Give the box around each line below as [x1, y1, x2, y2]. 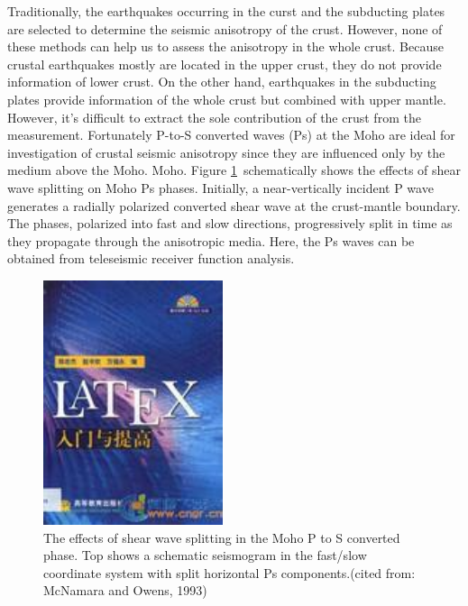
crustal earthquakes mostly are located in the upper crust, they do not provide [7, 54, 442, 73]
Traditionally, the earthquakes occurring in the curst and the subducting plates [7, 2, 445, 20]
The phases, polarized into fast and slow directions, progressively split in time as [7, 214, 453, 233]
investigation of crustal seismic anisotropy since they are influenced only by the [7, 142, 445, 161]
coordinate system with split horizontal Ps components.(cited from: [43, 563, 416, 582]
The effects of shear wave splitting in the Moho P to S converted [43, 528, 400, 546]
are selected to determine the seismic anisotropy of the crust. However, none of [7, 19, 443, 38]
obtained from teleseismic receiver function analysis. [7, 249, 295, 268]
